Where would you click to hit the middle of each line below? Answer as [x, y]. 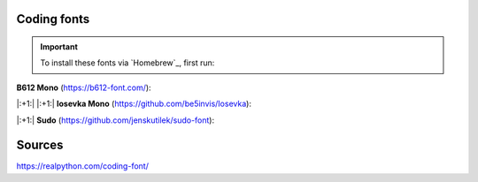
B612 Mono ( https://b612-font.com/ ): [84, 87]
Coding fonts [53, 19]
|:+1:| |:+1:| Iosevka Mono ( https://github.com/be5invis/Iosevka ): [134, 104]
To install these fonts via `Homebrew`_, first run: [127, 63]
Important [59, 47]
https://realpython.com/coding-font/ [83, 166]
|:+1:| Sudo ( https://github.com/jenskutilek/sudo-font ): [116, 120]
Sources [40, 145]
